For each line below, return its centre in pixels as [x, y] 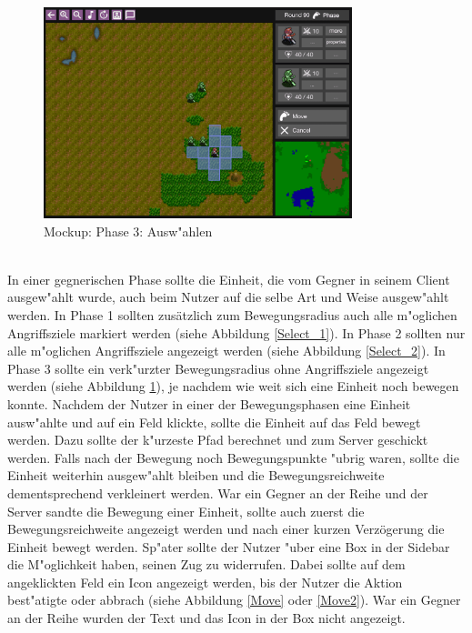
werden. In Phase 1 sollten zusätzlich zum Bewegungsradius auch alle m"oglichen [232, 314]
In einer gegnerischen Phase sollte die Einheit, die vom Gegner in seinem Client [229, 279]
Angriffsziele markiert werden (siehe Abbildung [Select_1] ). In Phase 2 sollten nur [236, 332]
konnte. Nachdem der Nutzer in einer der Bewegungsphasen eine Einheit [209, 403]
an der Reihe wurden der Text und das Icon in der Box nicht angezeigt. [206, 618]
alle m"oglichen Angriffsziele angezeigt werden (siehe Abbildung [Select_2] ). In [226, 351]
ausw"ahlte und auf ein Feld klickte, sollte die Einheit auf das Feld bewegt [214, 422]
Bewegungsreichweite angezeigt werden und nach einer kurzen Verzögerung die [226, 529]
